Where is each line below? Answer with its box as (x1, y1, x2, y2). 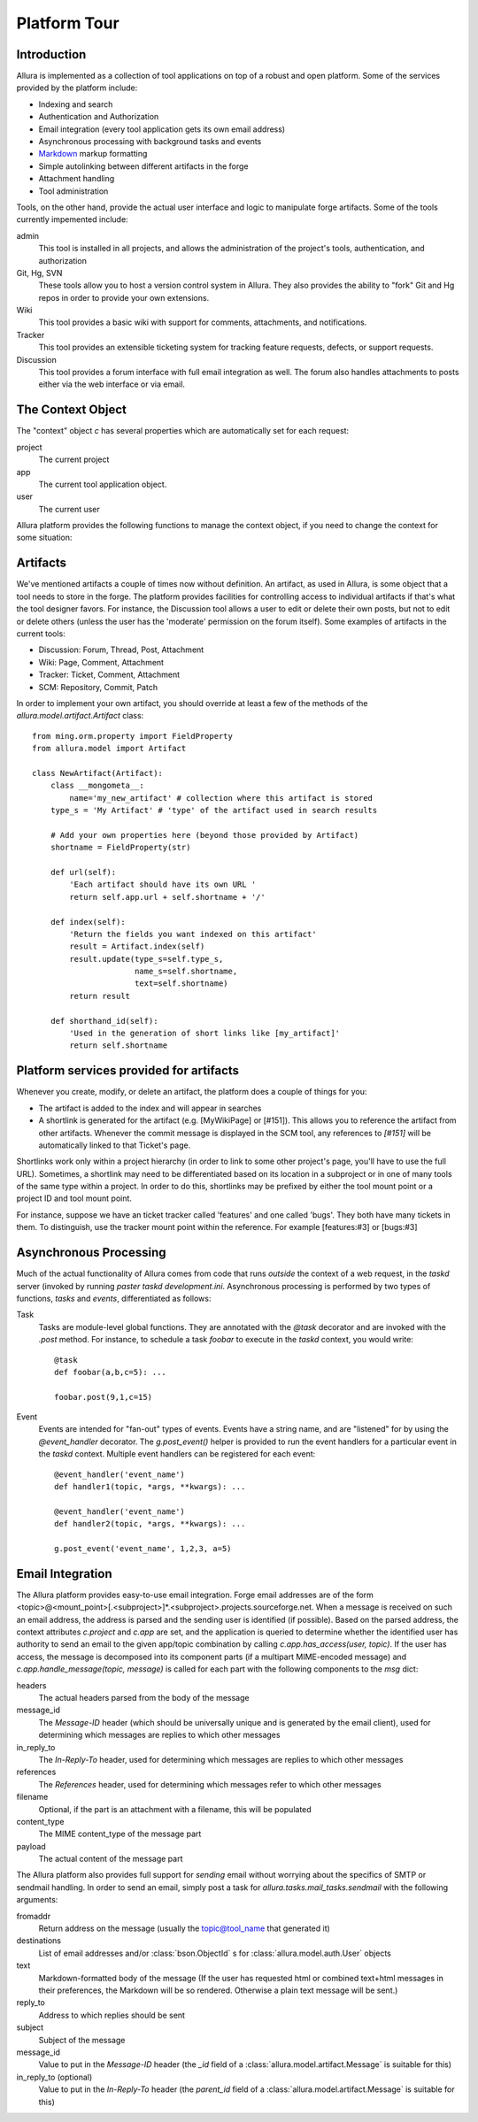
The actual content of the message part (38, 1854, 183, 1864)
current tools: (16, 628, 66, 639)
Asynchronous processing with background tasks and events (38, 136, 262, 147)
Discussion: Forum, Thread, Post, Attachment (38, 644, 204, 655)
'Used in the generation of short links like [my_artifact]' (69, 1028, 341, 1039)
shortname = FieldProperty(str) (50, 842, 191, 853)
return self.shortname (69, 1041, 168, 1050)
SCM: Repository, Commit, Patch (38, 681, 158, 692)
